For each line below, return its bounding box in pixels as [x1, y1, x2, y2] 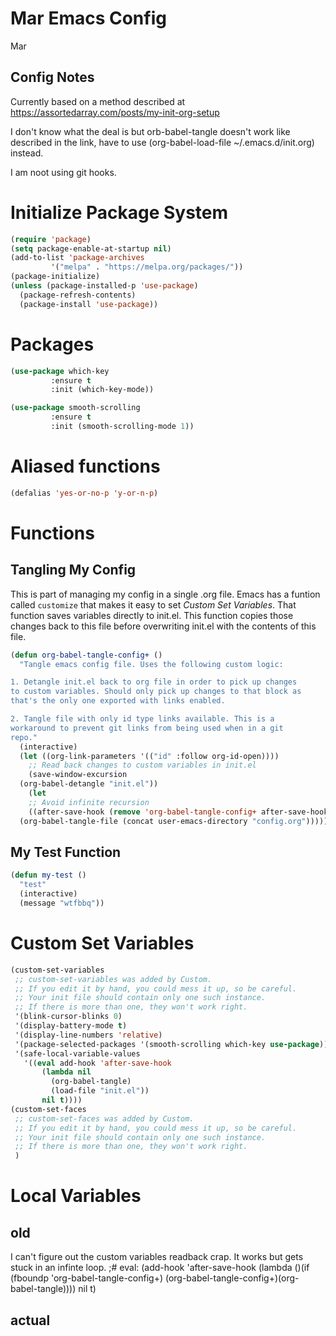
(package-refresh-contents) [19, 290, 137, 300]
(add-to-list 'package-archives [10, 253, 145, 263]
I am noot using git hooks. [10, 166, 117, 178]
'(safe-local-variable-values [14, 1048, 141, 1059]
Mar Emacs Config [10, 7, 167, 30]
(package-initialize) [10, 272, 101, 282]
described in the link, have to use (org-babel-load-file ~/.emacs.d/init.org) [10, 136, 315, 148]
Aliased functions [10, 455, 161, 478]
